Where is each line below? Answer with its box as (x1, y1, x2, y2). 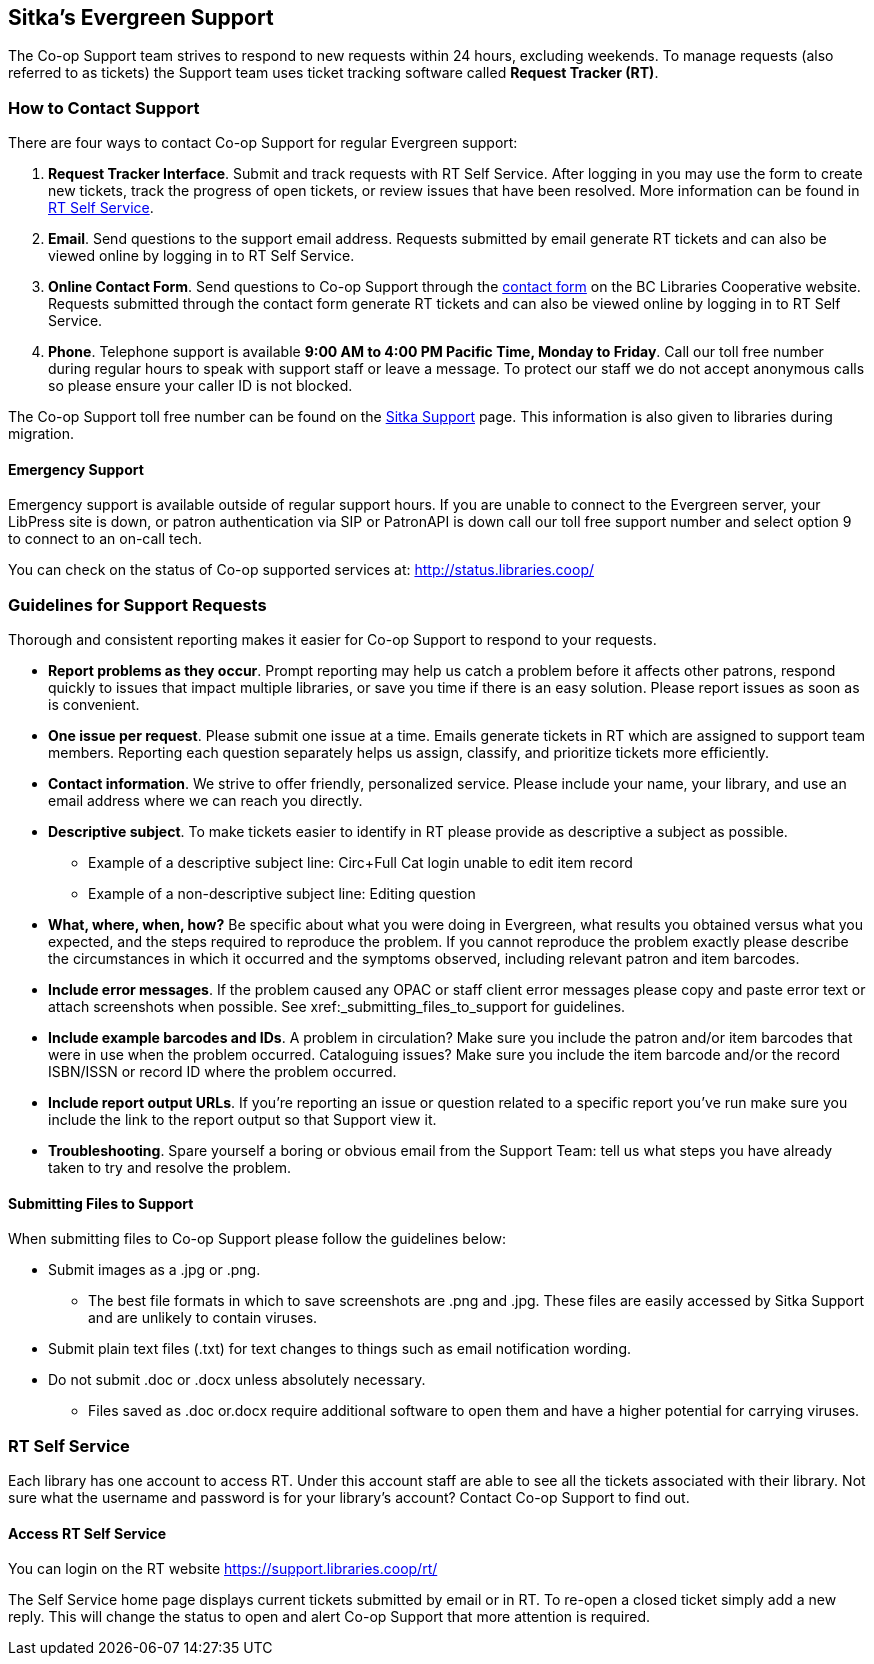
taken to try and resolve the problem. (48, 1159, 292, 1177)
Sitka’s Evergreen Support (8, 5, 274, 30)
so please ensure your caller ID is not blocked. (48, 377, 353, 395)
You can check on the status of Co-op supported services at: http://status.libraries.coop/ (8, 561, 595, 579)
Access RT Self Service (8, 1524, 167, 1542)
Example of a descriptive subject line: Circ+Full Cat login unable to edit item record (88, 854, 633, 872)
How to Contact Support (8, 97, 200, 118)
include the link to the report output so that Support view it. (48, 1111, 437, 1129)
